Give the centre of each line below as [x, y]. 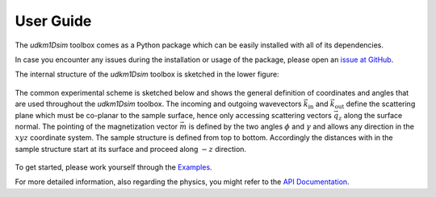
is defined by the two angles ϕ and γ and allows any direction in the [302, 126]
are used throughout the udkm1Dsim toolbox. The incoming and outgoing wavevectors [158, 104]
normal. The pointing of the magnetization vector [96, 126]
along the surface [373, 115]
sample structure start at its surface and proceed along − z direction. [130, 149]
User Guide [53, 21]
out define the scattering [375, 105]
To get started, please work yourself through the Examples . [114, 167]
